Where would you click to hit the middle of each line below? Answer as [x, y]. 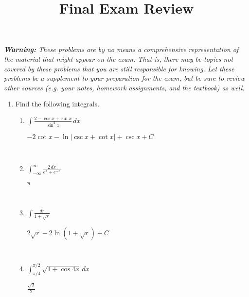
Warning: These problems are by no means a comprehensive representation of [121, 49]
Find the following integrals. [57, 104]
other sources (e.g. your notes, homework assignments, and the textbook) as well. [124, 87]
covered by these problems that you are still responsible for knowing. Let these [119, 68]
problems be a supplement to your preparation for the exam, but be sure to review [124, 78]
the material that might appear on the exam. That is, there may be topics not [119, 59]
